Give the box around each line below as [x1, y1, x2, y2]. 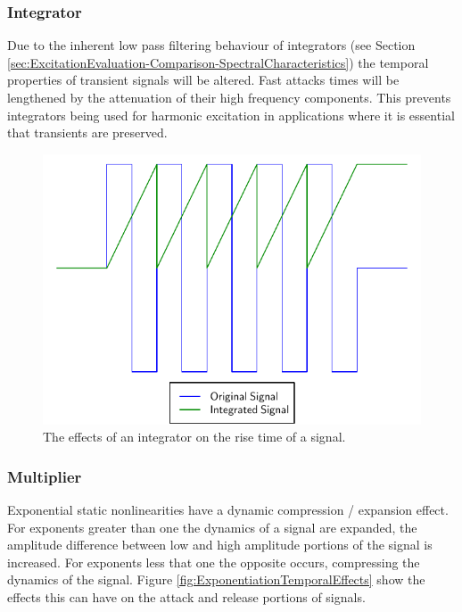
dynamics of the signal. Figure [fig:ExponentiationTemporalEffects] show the [7, 570, 425, 589]
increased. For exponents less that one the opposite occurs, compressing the [7, 552, 420, 571]
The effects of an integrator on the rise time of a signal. [43, 427, 346, 446]
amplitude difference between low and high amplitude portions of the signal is [7, 535, 433, 554]
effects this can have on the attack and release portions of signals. [7, 588, 366, 606]
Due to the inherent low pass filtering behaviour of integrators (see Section [7, 36, 416, 54]
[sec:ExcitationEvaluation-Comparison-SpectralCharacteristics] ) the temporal [7, 53, 429, 71]
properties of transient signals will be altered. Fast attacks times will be [7, 70, 400, 89]
